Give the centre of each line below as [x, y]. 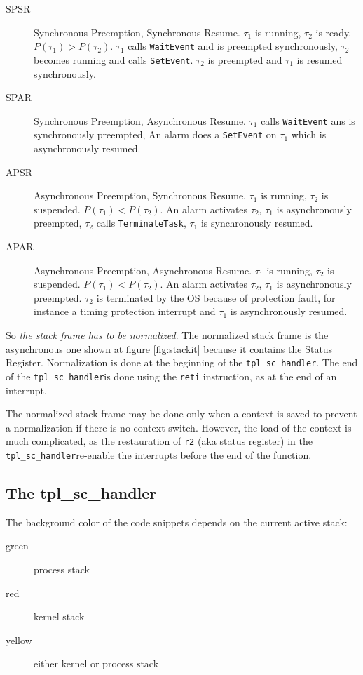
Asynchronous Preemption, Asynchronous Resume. [143, 270]
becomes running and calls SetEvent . [114, 59]
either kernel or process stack [96, 663]
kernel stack [59, 616]
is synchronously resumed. [257, 223]
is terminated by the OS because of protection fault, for [216, 297]
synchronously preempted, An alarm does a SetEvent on [155, 134]
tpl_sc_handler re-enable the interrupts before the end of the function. [159, 454]
